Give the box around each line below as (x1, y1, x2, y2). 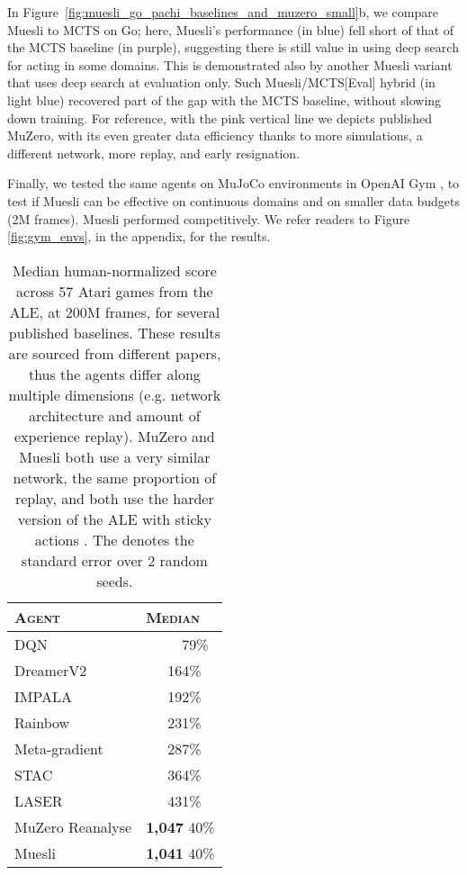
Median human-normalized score (12, 259, 217, 281)
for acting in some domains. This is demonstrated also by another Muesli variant (7, 55, 453, 74)
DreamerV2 (14, 659, 87, 681)
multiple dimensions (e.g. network (8, 383, 221, 405)
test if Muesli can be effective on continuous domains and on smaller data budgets (7, 191, 460, 210)
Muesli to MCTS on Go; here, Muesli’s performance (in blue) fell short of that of (7, 20, 454, 39)
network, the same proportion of (13, 466, 217, 488)
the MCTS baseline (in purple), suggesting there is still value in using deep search (7, 38, 459, 57)
